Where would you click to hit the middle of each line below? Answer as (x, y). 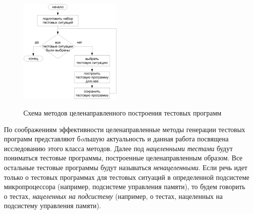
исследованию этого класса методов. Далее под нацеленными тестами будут (118, 148)
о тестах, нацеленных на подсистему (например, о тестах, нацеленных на (113, 196)
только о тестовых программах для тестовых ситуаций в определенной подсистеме (127, 177)
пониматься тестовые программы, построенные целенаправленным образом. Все (123, 158)
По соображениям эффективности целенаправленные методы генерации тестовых (125, 129)
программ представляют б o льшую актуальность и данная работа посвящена (116, 139)
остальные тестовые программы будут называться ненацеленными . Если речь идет (126, 167)
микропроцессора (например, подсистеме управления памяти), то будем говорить (125, 186)
